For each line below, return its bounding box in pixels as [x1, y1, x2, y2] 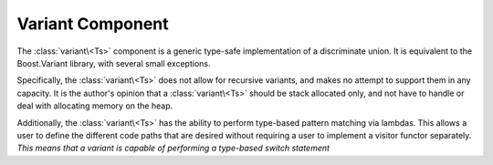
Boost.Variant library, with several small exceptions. [16, 57, 211, 68]
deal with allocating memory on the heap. [16, 100, 173, 111]
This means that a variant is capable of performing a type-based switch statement [16, 142, 330, 154]
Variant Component [16, 14, 169, 34]
